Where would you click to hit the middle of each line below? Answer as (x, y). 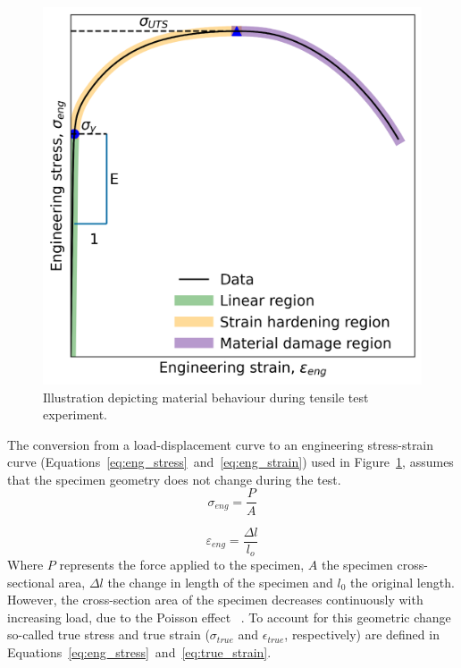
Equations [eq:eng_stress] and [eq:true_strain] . (139, 652)
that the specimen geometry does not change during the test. (174, 479)
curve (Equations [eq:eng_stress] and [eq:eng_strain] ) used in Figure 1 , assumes (230, 462)
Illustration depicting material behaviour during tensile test (206, 397)
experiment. (75, 414)
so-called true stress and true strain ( (109, 634)
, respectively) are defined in (362, 634)
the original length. (402, 582)
